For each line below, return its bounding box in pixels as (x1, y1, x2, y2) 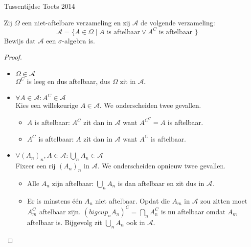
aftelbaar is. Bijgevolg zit (27, 217, 102, 227)
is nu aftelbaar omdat (161, 206, 226, 216)
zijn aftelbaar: (52, 178, 94, 188)
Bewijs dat (4, 35, 36, 45)
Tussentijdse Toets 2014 (4, 1, 75, 11)
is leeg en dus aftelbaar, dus (27, 76, 111, 86)
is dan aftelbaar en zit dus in (117, 178, 205, 188)
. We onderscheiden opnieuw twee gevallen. (97, 161, 226, 171)
